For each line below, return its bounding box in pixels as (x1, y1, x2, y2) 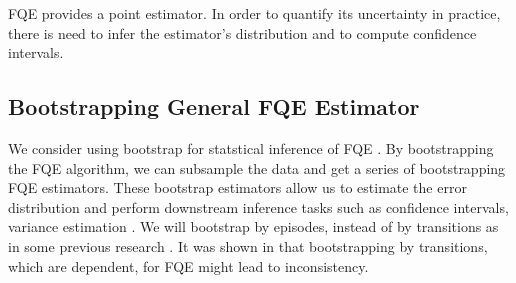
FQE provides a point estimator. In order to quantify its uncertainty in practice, (8, 3, 501, 23)
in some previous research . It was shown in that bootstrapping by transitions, (8, 235, 488, 256)
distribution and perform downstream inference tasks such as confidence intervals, (8, 196, 509, 217)
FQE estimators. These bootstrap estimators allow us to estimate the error (8, 177, 467, 198)
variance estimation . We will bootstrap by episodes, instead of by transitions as (8, 216, 499, 237)
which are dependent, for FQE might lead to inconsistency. (8, 255, 369, 276)
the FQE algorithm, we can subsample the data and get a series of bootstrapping (8, 157, 506, 178)
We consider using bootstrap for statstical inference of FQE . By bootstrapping (8, 137, 494, 158)
